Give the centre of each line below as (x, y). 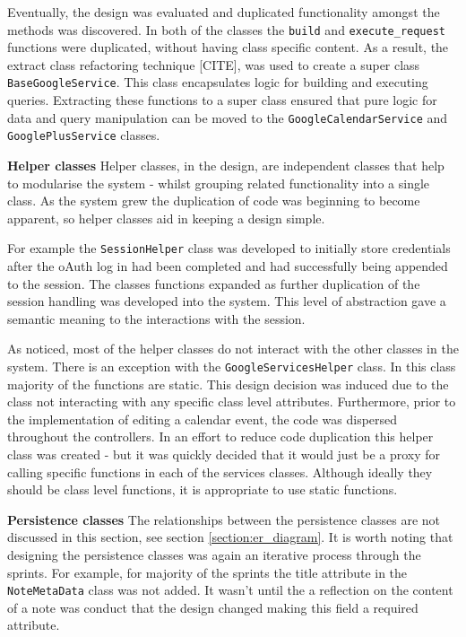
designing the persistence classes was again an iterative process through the (214, 554)
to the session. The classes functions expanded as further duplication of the (214, 283)
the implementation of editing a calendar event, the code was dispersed (203, 419)
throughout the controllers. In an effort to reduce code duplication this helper (220, 436)
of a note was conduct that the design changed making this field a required (213, 607)
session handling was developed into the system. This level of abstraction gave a (227, 301)
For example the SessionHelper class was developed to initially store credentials (229, 248)
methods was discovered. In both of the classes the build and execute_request (226, 29)
